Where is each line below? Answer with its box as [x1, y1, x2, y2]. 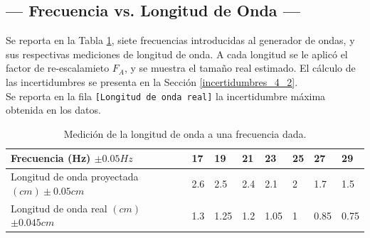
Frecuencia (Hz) [11, 151, 91, 166]
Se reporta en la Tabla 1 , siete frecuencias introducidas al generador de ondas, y [6, 33, 355, 48]
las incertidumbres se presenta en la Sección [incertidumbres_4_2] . [6, 74, 298, 89]
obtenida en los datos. [6, 102, 101, 117]
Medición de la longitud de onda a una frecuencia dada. [63, 126, 307, 141]
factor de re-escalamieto [6, 60, 110, 75]
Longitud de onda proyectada [11, 169, 139, 184]
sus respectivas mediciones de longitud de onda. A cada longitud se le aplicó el [6, 46, 348, 61]
